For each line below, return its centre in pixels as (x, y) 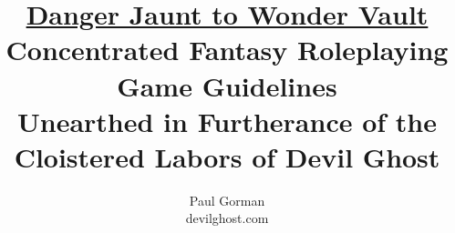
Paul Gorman (227, 200)
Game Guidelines (227, 85)
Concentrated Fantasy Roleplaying (227, 50)
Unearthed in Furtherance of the (227, 121)
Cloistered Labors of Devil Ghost (227, 156)
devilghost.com (227, 218)
